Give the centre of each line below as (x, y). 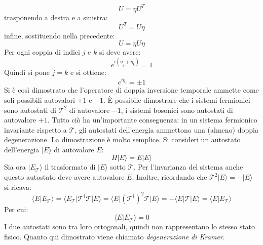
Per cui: (16, 209)
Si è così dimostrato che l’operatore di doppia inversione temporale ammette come (131, 90)
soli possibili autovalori (40, 99)
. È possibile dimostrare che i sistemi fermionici (177, 99)
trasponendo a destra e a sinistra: (56, 17)
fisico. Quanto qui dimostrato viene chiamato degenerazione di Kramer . (115, 236)
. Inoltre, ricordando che (170, 177)
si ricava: (18, 187)
